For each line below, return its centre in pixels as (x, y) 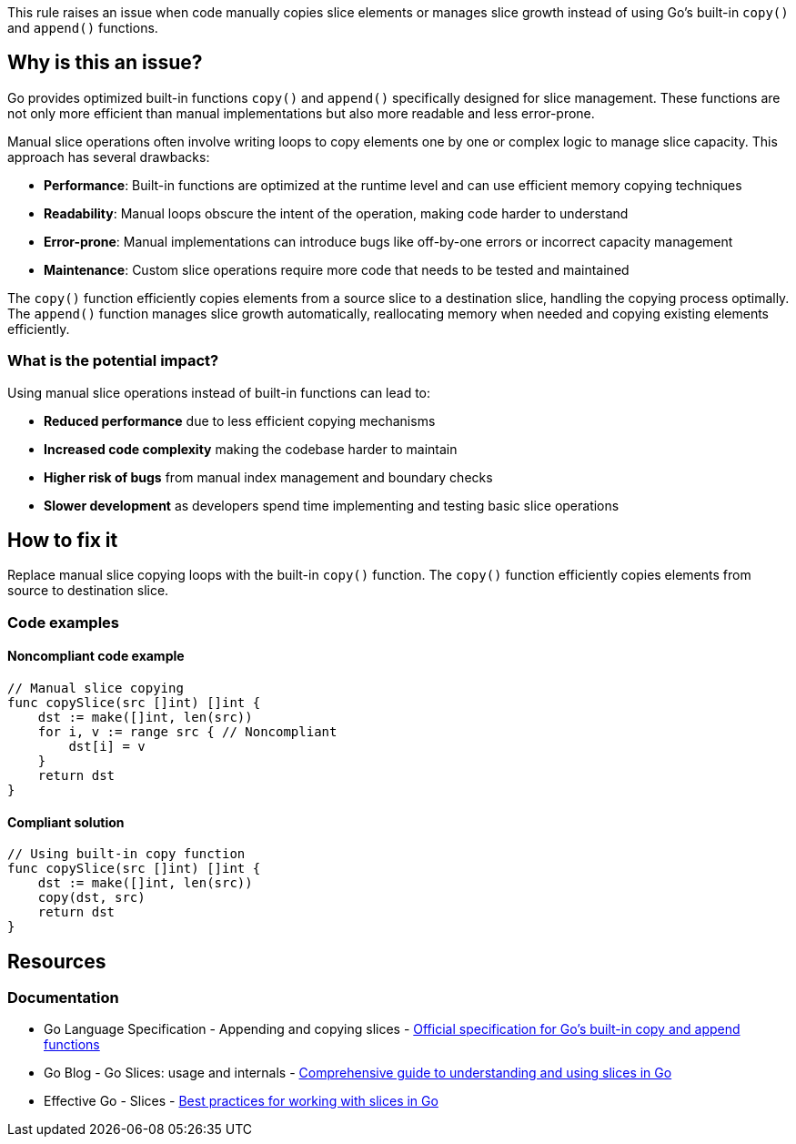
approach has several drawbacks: (109, 157)
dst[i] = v (107, 747)
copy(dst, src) (91, 898)
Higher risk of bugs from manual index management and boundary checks (268, 477)
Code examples (64, 622)
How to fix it (63, 541)
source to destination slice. (88, 591)
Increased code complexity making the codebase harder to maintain (251, 449)
